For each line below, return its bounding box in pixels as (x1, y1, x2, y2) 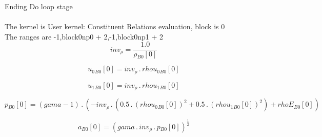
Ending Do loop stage (5, 1, 73, 11)
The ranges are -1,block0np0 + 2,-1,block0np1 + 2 (5, 31, 163, 42)
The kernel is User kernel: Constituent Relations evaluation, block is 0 (5, 21, 225, 32)
